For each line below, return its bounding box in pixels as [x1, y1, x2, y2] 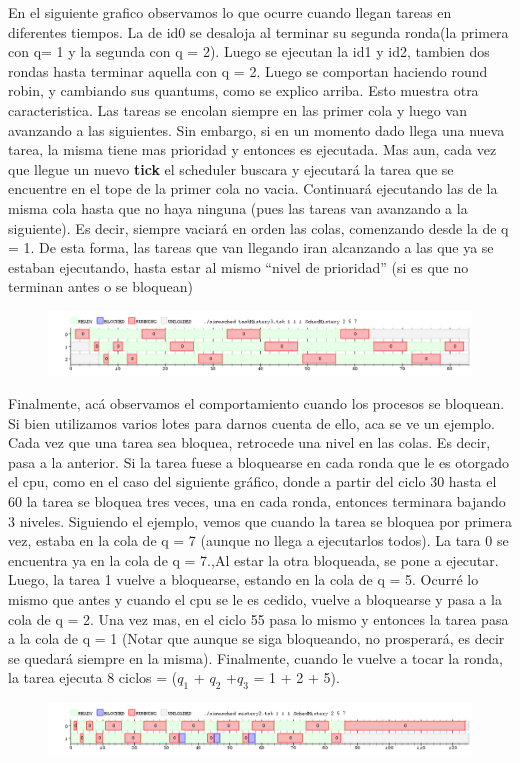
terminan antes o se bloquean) [8, 276, 193, 297]
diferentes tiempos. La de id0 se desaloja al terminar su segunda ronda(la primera [8, 21, 509, 42]
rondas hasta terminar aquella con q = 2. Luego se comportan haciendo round [8, 60, 488, 81]
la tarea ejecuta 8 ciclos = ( [8, 667, 178, 688]
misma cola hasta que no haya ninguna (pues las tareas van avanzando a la [8, 197, 468, 218]
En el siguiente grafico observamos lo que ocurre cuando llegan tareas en [8, 2, 452, 22]
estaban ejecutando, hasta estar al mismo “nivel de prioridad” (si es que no [8, 256, 469, 277]
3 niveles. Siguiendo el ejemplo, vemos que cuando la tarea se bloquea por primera [8, 510, 512, 531]
